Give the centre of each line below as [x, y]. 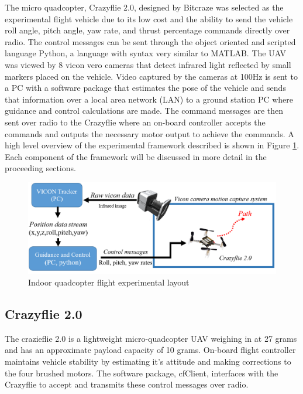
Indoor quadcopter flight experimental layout [109, 282]
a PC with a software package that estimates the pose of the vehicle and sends [145, 88]
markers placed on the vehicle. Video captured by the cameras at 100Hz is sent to [151, 76]
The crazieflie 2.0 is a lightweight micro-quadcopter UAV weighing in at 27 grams [151, 338]
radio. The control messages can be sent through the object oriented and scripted [150, 41]
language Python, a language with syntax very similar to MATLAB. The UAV [146, 53]
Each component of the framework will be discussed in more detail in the [136, 156]
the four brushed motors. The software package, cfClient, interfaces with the [142, 373]
